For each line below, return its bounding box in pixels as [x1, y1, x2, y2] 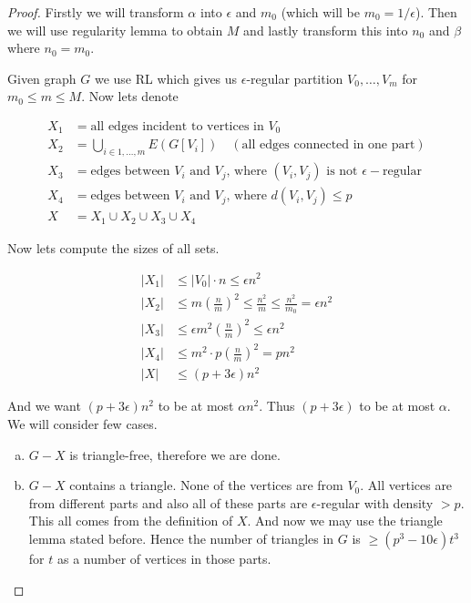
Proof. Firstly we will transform [7, 3, 184, 21]
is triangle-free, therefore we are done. [69, 445, 281, 464]
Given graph [7, 68, 77, 87]
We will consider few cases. [7, 414, 158, 434]
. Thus [259, 396, 295, 415]
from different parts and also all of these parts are [28, 493, 308, 512]
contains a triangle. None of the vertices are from [69, 475, 343, 495]
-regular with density [316, 493, 434, 512]
